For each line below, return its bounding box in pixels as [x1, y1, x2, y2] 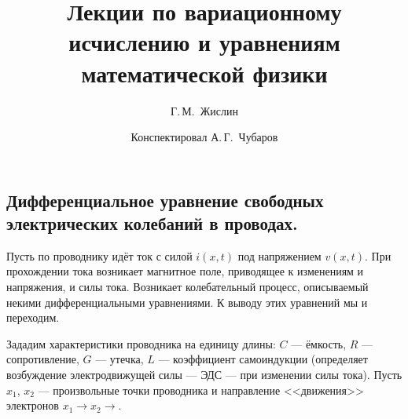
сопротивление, [6, 351, 79, 367]
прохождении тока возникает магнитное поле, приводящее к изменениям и [6, 263, 364, 279]
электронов [6, 397, 59, 414]
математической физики [81, 56, 328, 89]
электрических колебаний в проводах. [6, 211, 298, 235]
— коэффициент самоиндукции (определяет [158, 351, 368, 367]
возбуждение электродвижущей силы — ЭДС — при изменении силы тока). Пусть [6, 366, 402, 383]
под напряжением [237, 247, 322, 264]
